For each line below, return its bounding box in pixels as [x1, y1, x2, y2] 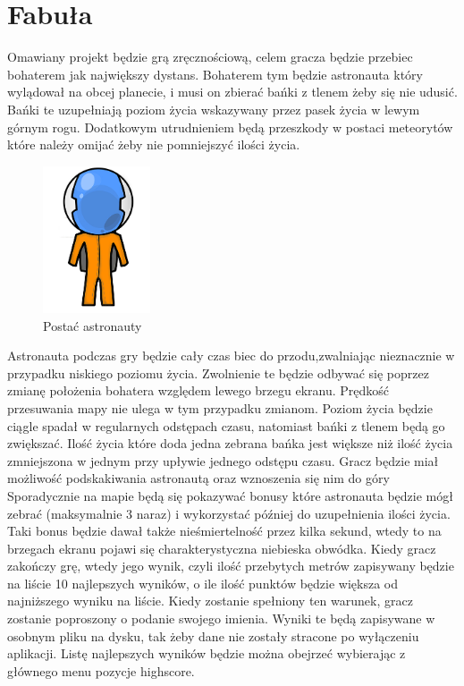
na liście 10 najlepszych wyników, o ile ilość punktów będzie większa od [7, 573, 398, 592]
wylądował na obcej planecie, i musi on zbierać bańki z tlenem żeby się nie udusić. [7, 82, 458, 101]
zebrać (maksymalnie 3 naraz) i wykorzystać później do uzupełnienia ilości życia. [7, 504, 451, 522]
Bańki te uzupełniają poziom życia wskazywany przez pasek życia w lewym [7, 99, 420, 118]
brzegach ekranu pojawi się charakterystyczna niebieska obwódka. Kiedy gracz [7, 538, 436, 557]
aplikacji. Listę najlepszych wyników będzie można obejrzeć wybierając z [7, 644, 406, 663]
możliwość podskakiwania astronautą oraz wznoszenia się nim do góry [7, 469, 390, 487]
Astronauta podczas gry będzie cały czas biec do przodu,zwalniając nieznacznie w [7, 346, 455, 365]
